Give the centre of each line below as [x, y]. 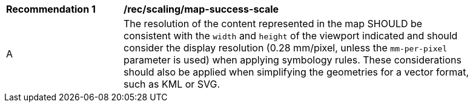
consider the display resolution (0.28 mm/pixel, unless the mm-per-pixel [286, 48]
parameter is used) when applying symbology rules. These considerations [293, 60]
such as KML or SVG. [172, 84]
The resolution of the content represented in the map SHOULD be [273, 24]
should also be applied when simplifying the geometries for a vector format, [296, 72]
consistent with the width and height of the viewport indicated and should [291, 36]
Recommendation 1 [51, 9]
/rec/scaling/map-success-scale [201, 9]
